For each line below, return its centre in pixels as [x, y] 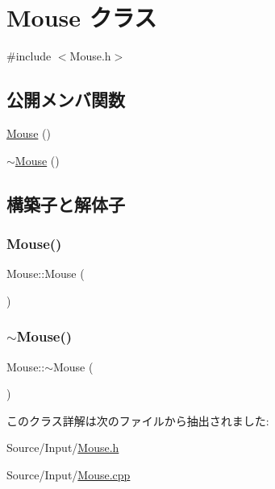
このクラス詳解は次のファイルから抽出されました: [138, 420]
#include [29, 56]
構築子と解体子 [66, 203]
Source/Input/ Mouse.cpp [69, 474]
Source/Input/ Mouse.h [63, 448]
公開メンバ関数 [66, 99]
